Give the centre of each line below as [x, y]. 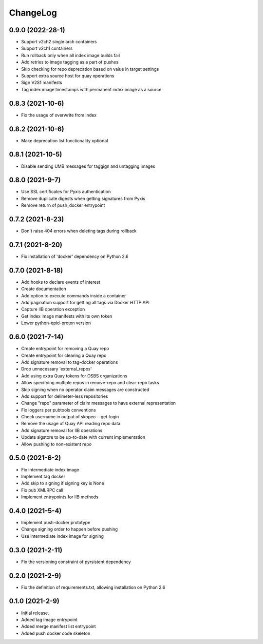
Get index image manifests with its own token [67, 316]
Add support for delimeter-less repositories [65, 396]
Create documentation [44, 289]
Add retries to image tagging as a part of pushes [70, 62]
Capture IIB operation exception [53, 309]
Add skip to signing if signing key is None [63, 483]
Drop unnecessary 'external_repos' [56, 369]
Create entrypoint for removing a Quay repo [65, 349]
